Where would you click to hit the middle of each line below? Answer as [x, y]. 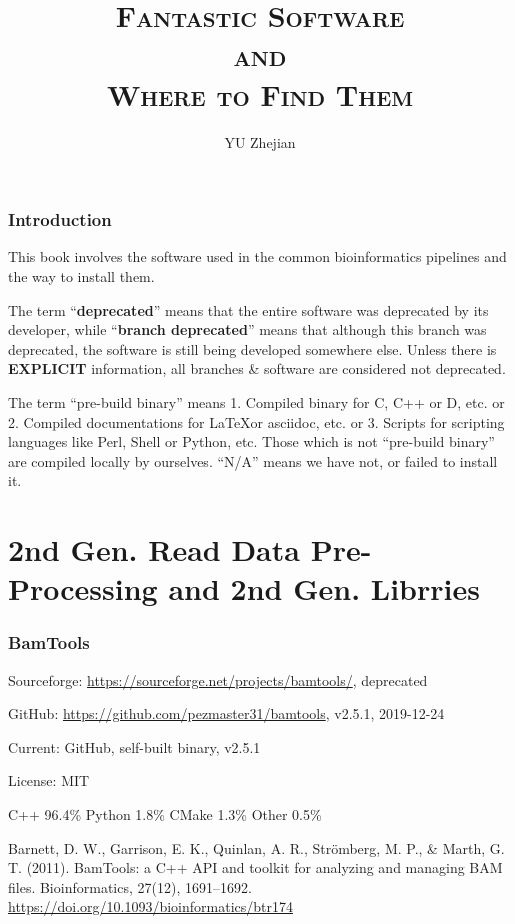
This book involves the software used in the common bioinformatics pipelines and [257, 256]
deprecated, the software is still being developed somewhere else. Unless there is [252, 348]
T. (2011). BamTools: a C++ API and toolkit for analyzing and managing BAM [255, 867]
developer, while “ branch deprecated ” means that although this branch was [247, 329]
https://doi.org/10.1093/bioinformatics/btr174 [150, 906]
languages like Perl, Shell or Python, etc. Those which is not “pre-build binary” [251, 441]
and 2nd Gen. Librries [324, 588]
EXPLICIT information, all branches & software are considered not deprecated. [257, 368]
